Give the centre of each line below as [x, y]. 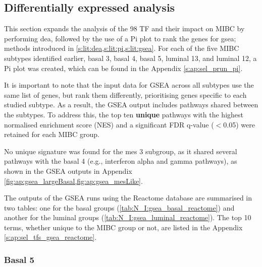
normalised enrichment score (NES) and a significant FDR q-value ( [109, 124]
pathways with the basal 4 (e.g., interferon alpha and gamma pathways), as [121, 161]
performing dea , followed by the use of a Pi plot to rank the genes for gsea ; [120, 38]
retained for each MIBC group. [52, 134]
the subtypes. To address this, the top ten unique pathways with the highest [124, 114]
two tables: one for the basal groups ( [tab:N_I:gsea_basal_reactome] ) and [119, 207]
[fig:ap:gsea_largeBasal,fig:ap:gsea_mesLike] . [73, 181]
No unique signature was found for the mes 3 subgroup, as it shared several [121, 151]
